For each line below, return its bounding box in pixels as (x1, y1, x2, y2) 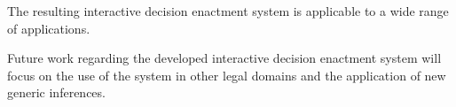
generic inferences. (7, 83, 106, 102)
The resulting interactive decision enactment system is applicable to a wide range (7, 2, 449, 19)
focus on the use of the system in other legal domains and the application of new (7, 65, 446, 84)
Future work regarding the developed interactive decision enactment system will (7, 49, 442, 67)
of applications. (7, 19, 90, 37)
